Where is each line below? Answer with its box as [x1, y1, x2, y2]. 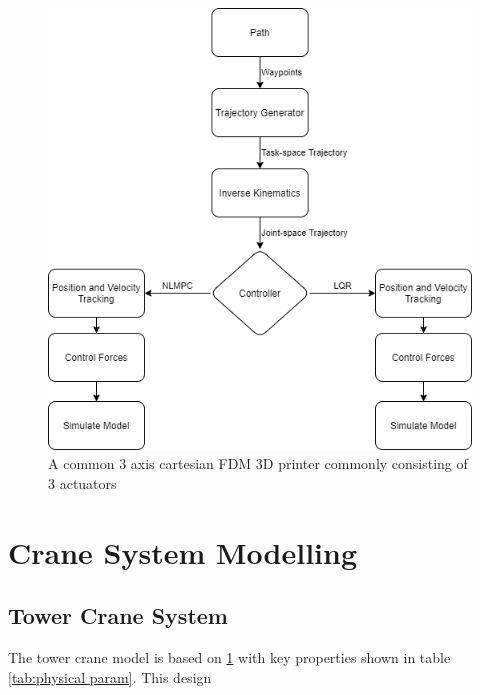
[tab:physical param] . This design [8, 666, 212, 687]
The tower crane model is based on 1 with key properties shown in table [8, 646, 451, 667]
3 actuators [48, 472, 117, 493]
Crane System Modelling [8, 531, 357, 572]
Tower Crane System [8, 600, 228, 631]
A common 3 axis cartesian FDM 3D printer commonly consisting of [48, 453, 468, 474]
